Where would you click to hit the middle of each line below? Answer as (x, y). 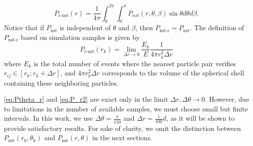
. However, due (227, 99)
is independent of (85, 27)
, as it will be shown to (200, 118)
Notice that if (24, 27)
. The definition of (217, 27)
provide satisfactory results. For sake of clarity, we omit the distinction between (122, 128)
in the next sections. (122, 137)
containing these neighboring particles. (61, 82)
